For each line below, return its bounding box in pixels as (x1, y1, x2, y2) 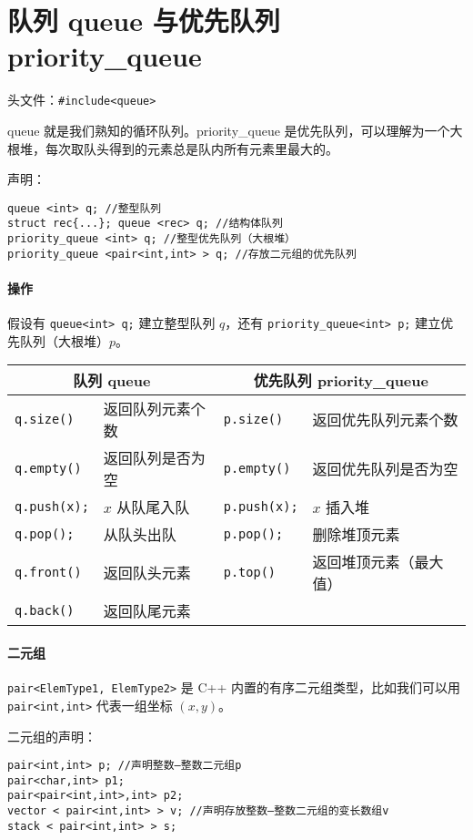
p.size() (223, 412, 284, 427)
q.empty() (15, 461, 82, 476)
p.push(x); (223, 499, 298, 515)
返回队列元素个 (103, 398, 206, 420)
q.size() (15, 412, 75, 427)
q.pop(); (15, 527, 75, 542)
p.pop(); (223, 527, 284, 542)
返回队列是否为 (103, 447, 206, 469)
